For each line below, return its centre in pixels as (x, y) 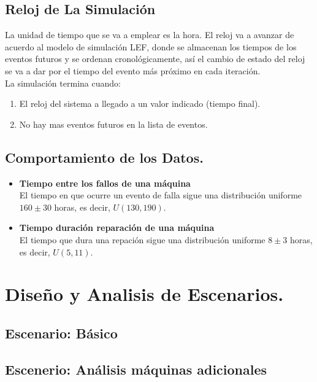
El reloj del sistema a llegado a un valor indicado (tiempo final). (140, 103)
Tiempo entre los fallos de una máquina (105, 183)
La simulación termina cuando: (63, 83)
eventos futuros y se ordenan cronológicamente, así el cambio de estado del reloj (155, 59)
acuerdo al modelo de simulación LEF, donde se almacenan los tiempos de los (151, 46)
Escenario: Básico (61, 333)
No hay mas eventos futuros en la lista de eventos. (113, 124)
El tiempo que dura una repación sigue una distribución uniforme (142, 239)
